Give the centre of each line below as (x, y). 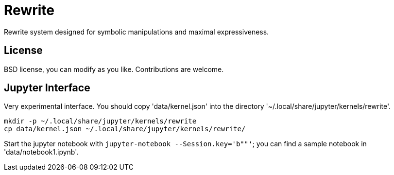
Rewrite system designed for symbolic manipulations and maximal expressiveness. (137, 32)
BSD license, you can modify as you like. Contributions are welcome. (114, 69)
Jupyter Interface (47, 88)
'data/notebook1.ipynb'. (41, 152)
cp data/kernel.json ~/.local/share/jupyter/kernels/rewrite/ (125, 129)
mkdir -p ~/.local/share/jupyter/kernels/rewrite (100, 121)
